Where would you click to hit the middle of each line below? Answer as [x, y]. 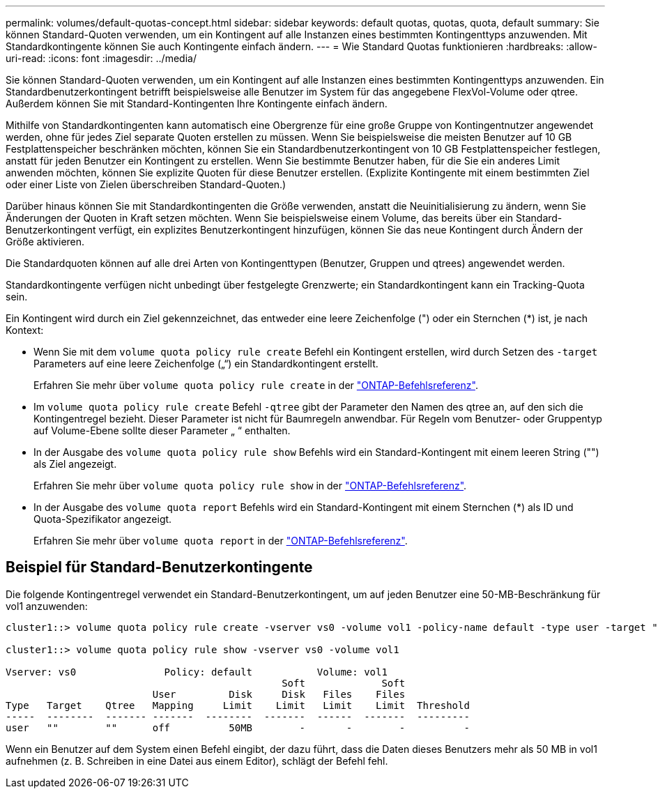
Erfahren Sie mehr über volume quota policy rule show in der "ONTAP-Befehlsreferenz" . [250, 486]
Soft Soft [344, 683]
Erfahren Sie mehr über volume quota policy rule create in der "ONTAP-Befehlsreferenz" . [256, 385]
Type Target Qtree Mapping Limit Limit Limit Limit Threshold [238, 705]
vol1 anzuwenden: [47, 606]
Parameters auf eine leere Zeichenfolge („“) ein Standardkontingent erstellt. [206, 364]
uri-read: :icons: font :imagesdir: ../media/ [101, 58]
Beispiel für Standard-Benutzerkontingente [159, 567]
